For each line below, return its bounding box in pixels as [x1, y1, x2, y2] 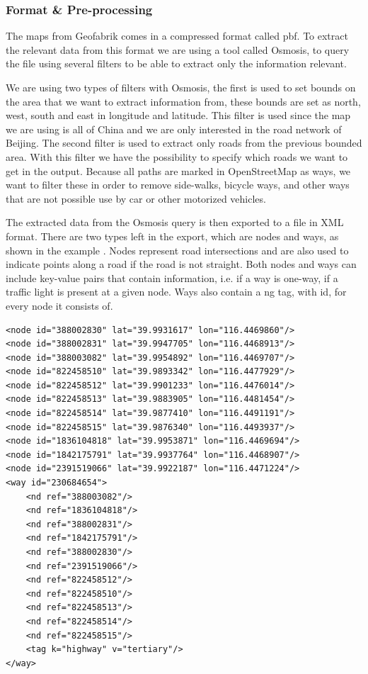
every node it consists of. [6, 298, 113, 313]
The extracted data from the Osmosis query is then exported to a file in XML [6, 215, 344, 230]
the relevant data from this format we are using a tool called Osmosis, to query [6, 42, 350, 57]
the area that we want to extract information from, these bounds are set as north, [6, 94, 361, 108]
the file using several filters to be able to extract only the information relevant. [6, 56, 347, 71]
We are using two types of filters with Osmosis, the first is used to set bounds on [6, 80, 356, 94]
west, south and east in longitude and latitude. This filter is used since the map [6, 108, 351, 123]
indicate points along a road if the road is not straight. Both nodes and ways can [6, 257, 357, 271]
